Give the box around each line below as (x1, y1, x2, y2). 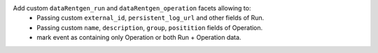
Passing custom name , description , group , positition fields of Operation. (36, 23, 263, 31)
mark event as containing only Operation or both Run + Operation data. (36, 33, 241, 42)
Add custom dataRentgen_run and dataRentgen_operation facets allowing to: (13, 4, 251, 12)
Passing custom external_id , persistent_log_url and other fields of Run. (36, 14, 265, 22)
